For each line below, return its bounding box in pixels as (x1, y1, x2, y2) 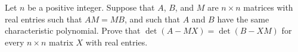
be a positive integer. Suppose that (27, 1, 155, 13)
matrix (49, 35, 73, 48)
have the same (217, 12, 269, 25)
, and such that (124, 12, 181, 25)
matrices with (243, 1, 293, 13)
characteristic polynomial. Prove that (5, 24, 141, 37)
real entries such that (5, 12, 82, 25)
